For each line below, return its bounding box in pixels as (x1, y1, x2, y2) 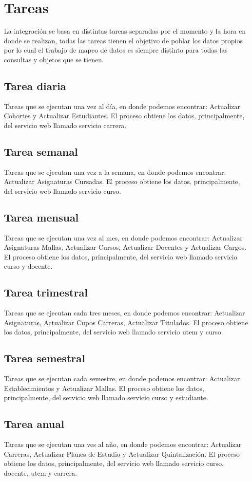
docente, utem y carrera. (4, 468, 77, 478)
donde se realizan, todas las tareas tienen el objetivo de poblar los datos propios (4, 35, 243, 45)
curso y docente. (4, 261, 53, 271)
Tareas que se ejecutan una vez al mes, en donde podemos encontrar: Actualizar (4, 232, 243, 242)
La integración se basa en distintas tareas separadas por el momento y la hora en (4, 26, 246, 36)
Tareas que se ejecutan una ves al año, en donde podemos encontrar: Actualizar (4, 439, 242, 449)
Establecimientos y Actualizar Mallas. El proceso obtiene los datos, (4, 383, 204, 393)
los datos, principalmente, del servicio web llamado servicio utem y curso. (4, 327, 223, 337)
